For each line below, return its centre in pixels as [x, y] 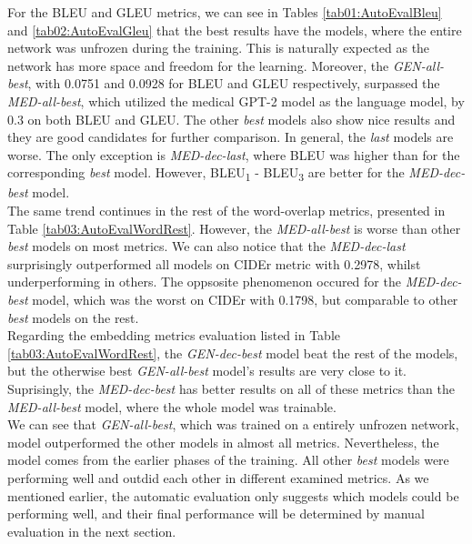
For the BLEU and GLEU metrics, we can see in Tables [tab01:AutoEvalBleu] [225, 12]
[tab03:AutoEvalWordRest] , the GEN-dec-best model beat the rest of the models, [233, 353]
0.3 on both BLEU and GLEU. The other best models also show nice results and [231, 119]
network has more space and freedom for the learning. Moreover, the [198, 65]
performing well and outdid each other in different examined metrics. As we [218, 477]
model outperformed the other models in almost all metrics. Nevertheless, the [223, 442]
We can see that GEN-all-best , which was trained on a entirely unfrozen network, [233, 424]
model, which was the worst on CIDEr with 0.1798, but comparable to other [245, 300]
